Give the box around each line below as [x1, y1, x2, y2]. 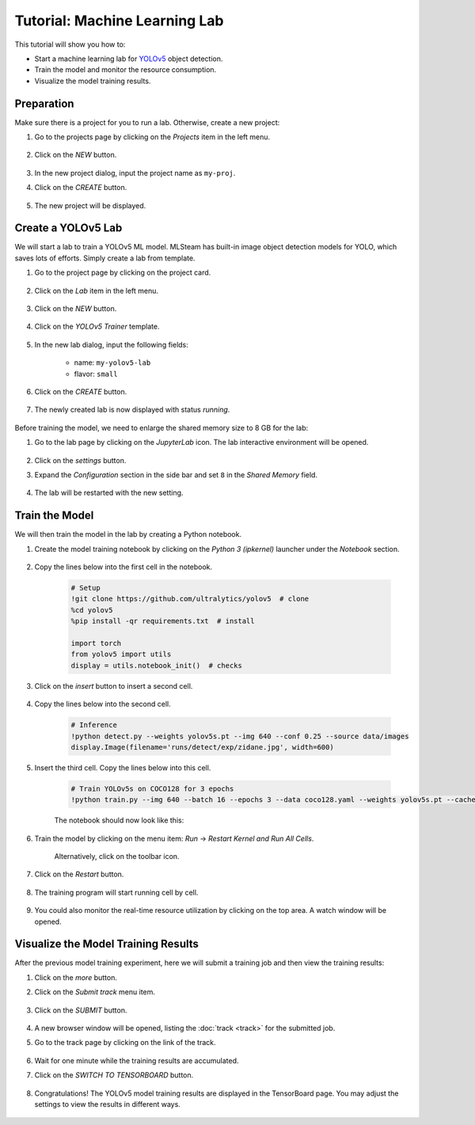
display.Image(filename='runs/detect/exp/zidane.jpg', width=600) [70, 743, 334, 751]
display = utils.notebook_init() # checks [70, 661, 243, 670]
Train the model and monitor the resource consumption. [34, 65, 217, 74]
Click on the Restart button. [34, 869, 124, 879]
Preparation [14, 97, 74, 110]
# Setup [70, 583, 101, 593]
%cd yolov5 [70, 606, 113, 614]
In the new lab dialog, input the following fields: [34, 340, 189, 349]
